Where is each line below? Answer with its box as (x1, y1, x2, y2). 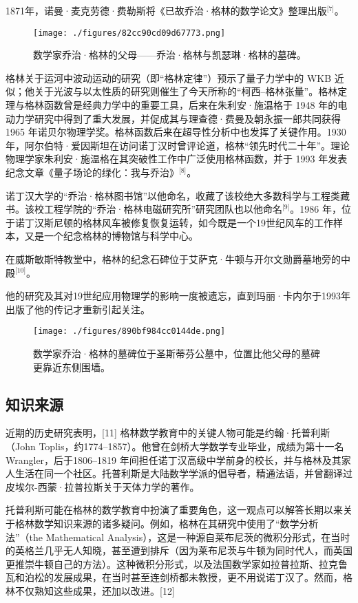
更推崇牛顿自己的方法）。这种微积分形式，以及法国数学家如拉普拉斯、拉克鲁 (6, 556, 348, 571)
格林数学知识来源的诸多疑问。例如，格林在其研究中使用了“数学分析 (14, 516, 319, 530)
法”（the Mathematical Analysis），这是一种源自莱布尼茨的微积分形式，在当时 (6, 529, 350, 544)
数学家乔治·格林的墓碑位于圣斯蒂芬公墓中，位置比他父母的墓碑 (33, 346, 320, 360)
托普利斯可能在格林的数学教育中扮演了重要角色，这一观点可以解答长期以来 (6, 502, 343, 517)
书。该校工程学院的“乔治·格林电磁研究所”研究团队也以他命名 (6, 202, 283, 216)
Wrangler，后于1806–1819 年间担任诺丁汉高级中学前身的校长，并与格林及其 (6, 452, 341, 467)
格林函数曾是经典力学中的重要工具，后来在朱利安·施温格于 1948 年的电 (24, 98, 348, 112)
